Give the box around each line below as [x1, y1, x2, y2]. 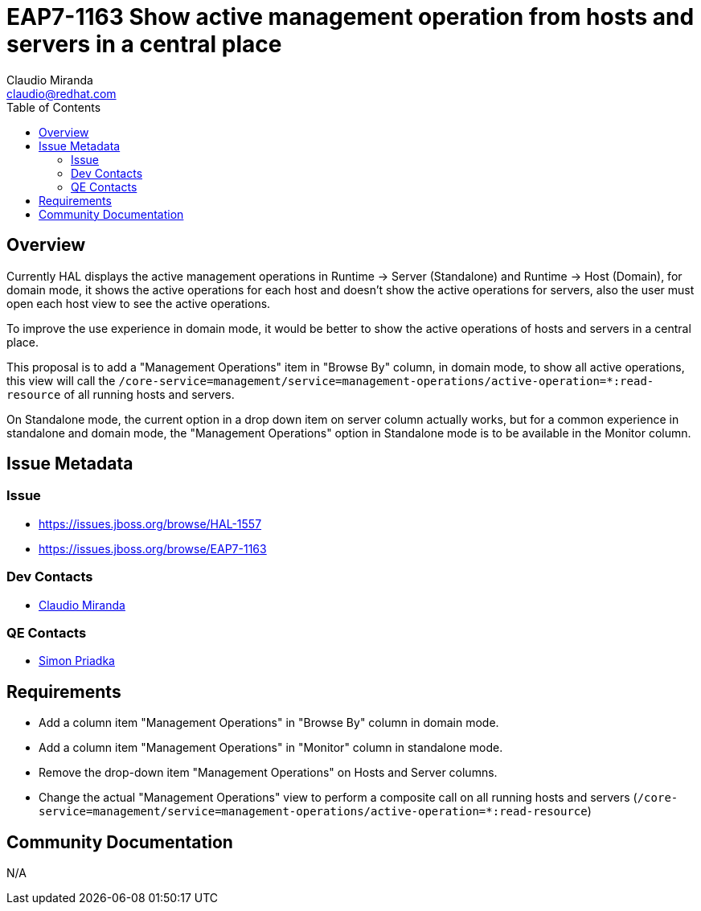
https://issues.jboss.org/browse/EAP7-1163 [39, 541, 267, 556]
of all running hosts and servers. [64, 387, 235, 401]
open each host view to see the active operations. [6, 296, 271, 310]
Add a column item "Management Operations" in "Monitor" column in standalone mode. [39, 741, 503, 755]
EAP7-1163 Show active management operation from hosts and [6, 3, 695, 31]
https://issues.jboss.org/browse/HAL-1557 [39, 516, 262, 531]
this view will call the [6, 373, 116, 388]
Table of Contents [6, 100, 101, 114]
